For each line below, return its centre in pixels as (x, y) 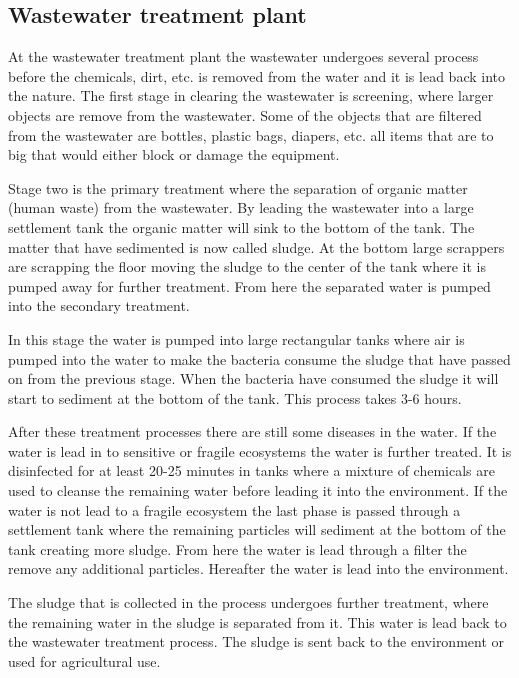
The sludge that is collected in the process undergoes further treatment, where (248, 602)
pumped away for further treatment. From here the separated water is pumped (249, 285)
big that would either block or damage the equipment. (174, 154)
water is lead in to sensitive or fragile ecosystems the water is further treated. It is (260, 450)
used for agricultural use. (84, 660)
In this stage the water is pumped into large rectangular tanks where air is (236, 338)
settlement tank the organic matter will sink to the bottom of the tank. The (241, 226)
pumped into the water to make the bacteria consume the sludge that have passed (259, 358)
